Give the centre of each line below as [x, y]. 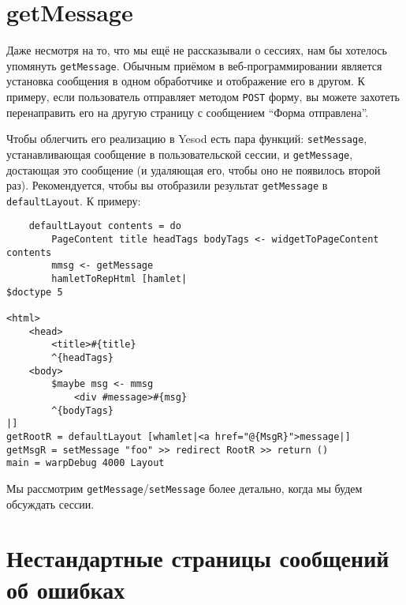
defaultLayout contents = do [105, 226]
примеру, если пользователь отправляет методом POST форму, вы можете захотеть [203, 96]
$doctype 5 [35, 292]
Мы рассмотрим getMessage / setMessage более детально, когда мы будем [184, 488]
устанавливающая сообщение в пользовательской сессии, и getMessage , [180, 154]
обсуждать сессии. [50, 504]
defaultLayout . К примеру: [74, 200]
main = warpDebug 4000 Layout [86, 463]
